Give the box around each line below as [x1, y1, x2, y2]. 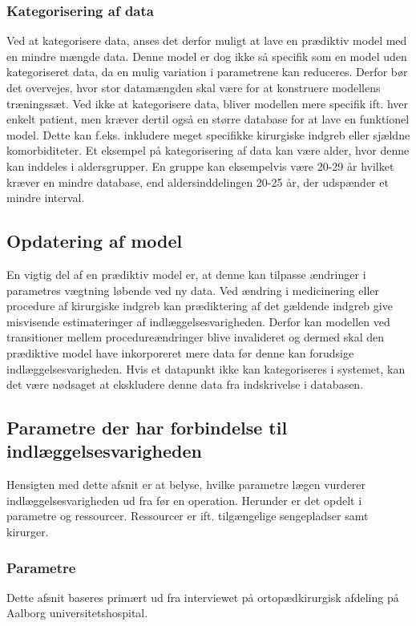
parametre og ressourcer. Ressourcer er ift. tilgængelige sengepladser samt [6, 507, 369, 524]
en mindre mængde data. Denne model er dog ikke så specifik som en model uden [6, 47, 407, 64]
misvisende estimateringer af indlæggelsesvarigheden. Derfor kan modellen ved [6, 313, 390, 329]
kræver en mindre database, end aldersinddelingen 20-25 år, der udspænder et [6, 173, 389, 190]
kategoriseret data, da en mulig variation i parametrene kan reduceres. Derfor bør [6, 63, 408, 80]
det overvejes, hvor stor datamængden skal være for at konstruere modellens [6, 79, 381, 95]
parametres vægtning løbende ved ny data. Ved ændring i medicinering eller [6, 281, 380, 298]
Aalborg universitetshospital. [6, 604, 148, 621]
